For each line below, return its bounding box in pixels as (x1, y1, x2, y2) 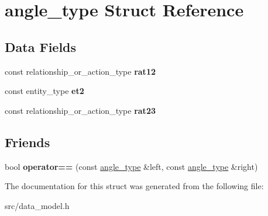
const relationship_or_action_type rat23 (5, 104, 156, 116)
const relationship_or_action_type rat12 (5, 65, 156, 77)
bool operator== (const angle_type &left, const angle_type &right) (5, 160, 258, 172)
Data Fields (5, 37, 77, 55)
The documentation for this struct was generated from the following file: (5, 180, 264, 192)
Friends (5, 133, 50, 151)
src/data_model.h (5, 199, 70, 211)
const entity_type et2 (5, 85, 84, 97)
